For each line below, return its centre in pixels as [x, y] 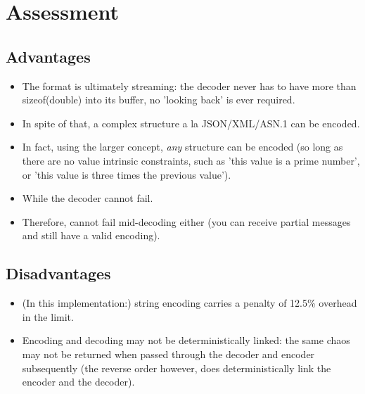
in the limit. [48, 316]
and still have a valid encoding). [91, 235]
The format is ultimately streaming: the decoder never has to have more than [189, 85]
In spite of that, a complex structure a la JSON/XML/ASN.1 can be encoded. [191, 123]
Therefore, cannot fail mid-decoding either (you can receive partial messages [186, 221]
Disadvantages [58, 273]
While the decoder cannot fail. [88, 198]
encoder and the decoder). [78, 382]
